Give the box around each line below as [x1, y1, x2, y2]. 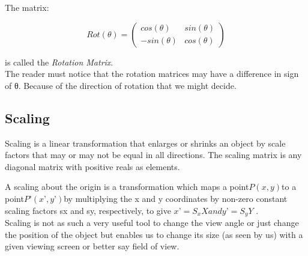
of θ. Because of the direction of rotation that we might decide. [5, 79, 237, 91]
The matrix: [5, 1, 49, 13]
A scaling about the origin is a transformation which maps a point [5, 180, 249, 193]
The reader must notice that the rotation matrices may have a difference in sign [5, 67, 299, 80]
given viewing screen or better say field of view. [5, 240, 180, 252]
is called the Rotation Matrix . [5, 55, 113, 68]
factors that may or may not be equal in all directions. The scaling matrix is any [5, 148, 302, 161]
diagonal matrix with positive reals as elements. [5, 160, 180, 172]
